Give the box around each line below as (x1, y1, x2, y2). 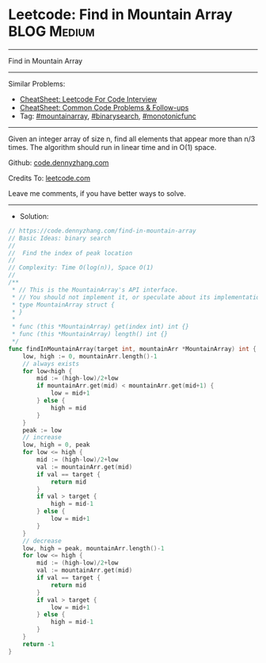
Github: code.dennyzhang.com (8, 157, 109, 168)
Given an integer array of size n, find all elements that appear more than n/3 (8, 133, 256, 144)
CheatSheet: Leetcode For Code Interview (19, 94, 158, 104)
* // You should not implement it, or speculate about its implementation (11, 293, 264, 301)
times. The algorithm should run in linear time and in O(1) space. (8, 142, 217, 152)
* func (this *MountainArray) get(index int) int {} (11, 323, 190, 331)
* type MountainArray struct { (11, 300, 115, 309)
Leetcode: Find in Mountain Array (8, 6, 234, 24)
